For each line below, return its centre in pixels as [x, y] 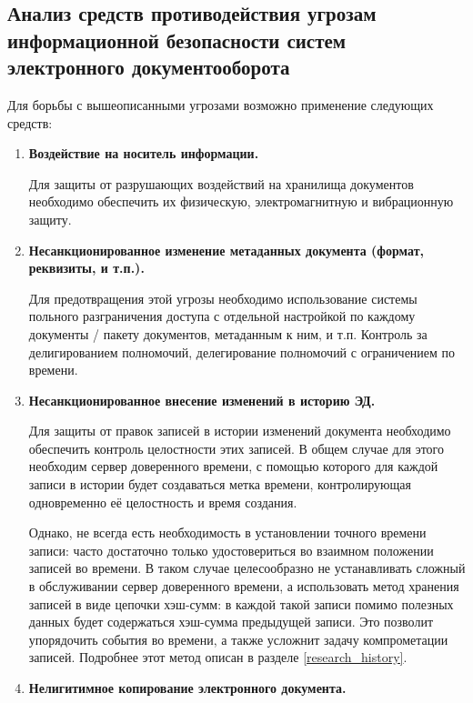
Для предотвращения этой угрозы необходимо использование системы [223, 298]
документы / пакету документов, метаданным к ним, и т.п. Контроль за [228, 333]
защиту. [50, 219]
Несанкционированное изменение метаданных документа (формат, [226, 250]
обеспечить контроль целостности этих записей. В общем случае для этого [236, 448]
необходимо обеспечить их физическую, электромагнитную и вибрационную [241, 201]
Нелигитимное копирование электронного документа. [187, 688]
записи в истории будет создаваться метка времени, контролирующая [220, 484]
